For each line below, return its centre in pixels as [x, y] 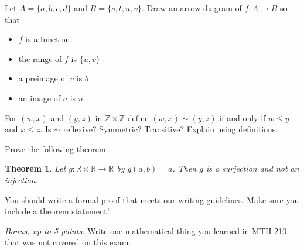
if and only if [242, 117]
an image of [39, 97]
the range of [40, 58]
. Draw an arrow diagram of [192, 8]
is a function [48, 39]
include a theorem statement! [57, 211]
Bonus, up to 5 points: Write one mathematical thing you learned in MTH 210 [146, 230]
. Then [185, 168]
